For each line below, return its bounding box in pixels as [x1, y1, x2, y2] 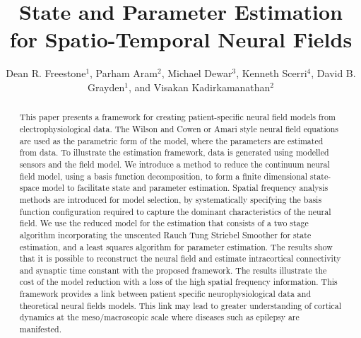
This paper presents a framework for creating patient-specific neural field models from [19, 111, 336, 123]
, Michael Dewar [161, 66, 232, 81]
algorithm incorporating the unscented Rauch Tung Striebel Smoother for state [19, 228, 312, 240]
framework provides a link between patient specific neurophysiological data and [19, 288, 312, 300]
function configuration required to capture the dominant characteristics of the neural [19, 205, 331, 217]
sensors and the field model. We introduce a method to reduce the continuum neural [19, 158, 330, 170]
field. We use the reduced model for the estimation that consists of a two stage [19, 217, 309, 229]
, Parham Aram [90, 66, 158, 81]
